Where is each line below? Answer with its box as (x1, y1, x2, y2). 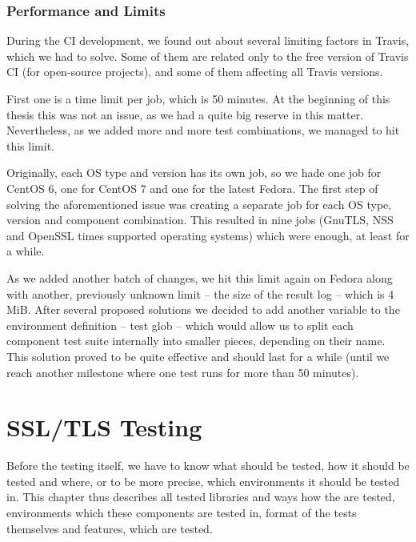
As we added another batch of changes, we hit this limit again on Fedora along (6, 269, 393, 286)
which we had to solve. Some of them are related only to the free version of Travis (6, 47, 409, 64)
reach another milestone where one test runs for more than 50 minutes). (6, 363, 359, 380)
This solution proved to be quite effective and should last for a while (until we (6, 347, 390, 364)
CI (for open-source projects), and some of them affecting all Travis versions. (6, 63, 383, 80)
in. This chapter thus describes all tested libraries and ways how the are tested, (6, 488, 395, 505)
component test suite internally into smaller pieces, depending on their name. (6, 332, 386, 349)
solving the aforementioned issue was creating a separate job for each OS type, (6, 195, 392, 212)
